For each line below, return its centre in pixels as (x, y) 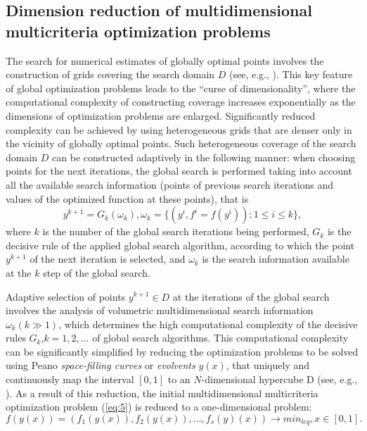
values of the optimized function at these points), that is (127, 198)
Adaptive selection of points (66, 296)
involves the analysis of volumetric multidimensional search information (160, 310)
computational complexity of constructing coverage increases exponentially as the (181, 102)
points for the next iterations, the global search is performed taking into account (179, 171)
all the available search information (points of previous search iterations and (170, 184)
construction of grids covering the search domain (110, 74)
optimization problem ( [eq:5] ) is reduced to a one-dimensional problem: (159, 407)
